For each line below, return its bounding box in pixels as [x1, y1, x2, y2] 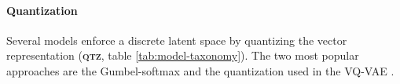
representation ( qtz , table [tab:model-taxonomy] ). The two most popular [6, 47, 359, 64]
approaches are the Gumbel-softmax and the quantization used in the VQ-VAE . [6, 62, 394, 79]
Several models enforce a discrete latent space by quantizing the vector [6, 31, 347, 48]
